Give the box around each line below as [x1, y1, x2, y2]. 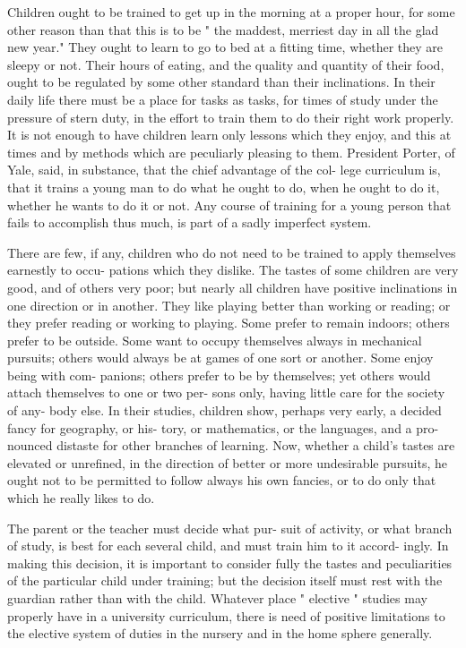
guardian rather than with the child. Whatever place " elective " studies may [7, 589, 427, 607]
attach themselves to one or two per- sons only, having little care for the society [7, 383, 445, 402]
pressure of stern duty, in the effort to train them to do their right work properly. [7, 107, 454, 126]
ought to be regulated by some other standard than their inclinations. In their [7, 72, 436, 91]
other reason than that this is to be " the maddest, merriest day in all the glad [7, 20, 439, 38]
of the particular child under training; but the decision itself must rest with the [7, 571, 443, 590]
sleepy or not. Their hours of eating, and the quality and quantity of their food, [7, 55, 444, 73]
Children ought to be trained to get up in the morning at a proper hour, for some [7, 3, 455, 21]
